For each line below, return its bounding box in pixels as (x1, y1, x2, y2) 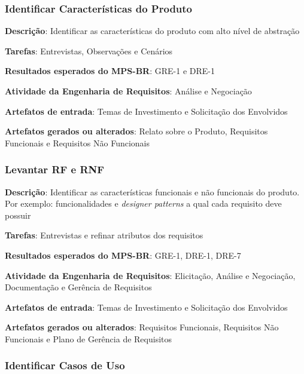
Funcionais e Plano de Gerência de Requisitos (5, 332, 172, 345)
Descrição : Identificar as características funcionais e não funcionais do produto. (5, 185, 300, 198)
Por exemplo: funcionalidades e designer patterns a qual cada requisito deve (5, 197, 282, 210)
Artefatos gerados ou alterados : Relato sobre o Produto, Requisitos (5, 125, 268, 137)
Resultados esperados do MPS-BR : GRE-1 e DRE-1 (5, 65, 215, 77)
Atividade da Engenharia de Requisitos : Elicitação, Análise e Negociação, (5, 269, 296, 281)
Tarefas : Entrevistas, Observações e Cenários (5, 44, 173, 57)
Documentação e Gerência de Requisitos (5, 281, 152, 293)
